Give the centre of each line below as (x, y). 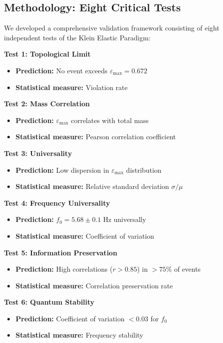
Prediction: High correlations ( (64, 269)
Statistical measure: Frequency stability (79, 335)
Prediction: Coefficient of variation (70, 318)
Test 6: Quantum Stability (49, 302)
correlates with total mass (110, 120)
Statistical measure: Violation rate (71, 87)
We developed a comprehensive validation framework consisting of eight (112, 28)
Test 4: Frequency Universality (57, 203)
